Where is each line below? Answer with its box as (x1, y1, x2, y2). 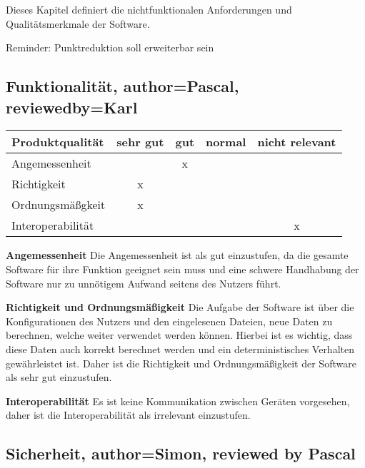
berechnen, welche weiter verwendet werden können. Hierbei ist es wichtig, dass (6, 327, 353, 342)
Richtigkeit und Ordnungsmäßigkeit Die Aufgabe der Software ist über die (6, 300, 354, 315)
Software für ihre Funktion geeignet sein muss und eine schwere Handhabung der (6, 261, 359, 276)
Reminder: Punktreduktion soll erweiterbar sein (6, 40, 214, 55)
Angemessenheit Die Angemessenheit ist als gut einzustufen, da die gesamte (6, 248, 349, 263)
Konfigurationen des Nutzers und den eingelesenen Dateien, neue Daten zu (6, 313, 333, 328)
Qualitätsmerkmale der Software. (6, 16, 150, 31)
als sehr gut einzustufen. (6, 370, 112, 385)
